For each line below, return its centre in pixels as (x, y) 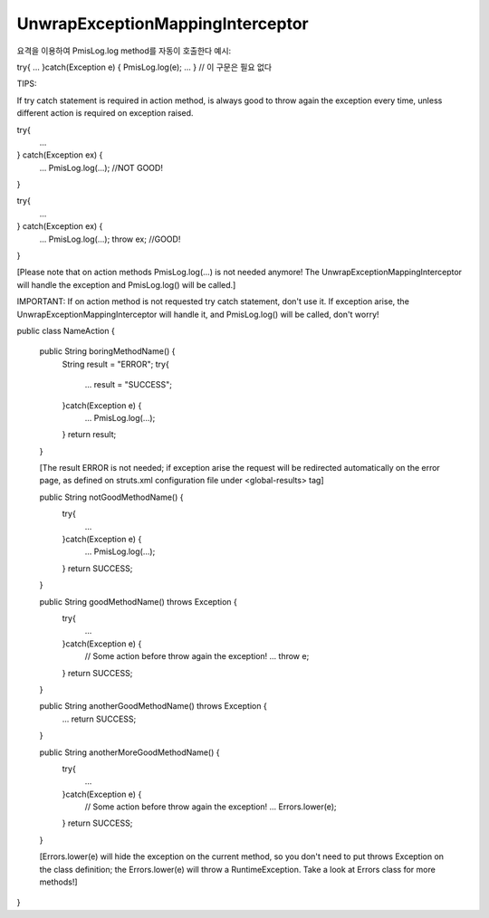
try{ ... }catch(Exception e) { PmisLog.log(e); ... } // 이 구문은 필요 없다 (144, 67)
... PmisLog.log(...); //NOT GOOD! (101, 167)
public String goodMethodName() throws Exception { (138, 601)
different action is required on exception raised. (105, 113)
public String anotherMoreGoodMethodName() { (129, 752)
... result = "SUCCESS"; (128, 385)
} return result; (89, 435)
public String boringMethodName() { (107, 351)
